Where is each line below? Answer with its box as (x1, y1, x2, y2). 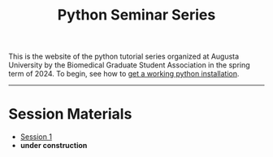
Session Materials (8, 105, 132, 124)
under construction (19, 141, 88, 150)
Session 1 (19, 132, 53, 142)
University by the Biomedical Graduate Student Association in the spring (8, 60, 250, 70)
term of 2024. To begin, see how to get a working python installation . (8, 69, 240, 79)
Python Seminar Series (57, 6, 216, 24)
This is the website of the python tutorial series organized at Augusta (8, 51, 240, 62)
